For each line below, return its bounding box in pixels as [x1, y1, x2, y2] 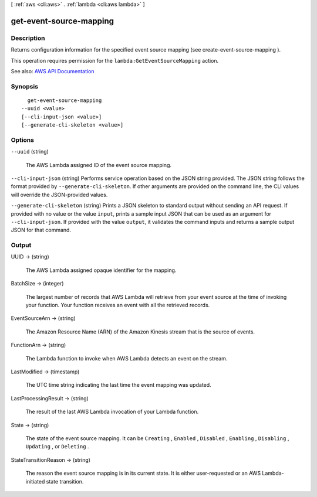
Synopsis [11, 82, 38, 90]
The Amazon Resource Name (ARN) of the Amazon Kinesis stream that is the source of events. [25, 328, 255, 335]
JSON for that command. [11, 226, 72, 234]
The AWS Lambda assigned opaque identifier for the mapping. [25, 267, 177, 274]
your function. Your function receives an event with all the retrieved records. [25, 302, 210, 309]
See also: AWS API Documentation [11, 67, 95, 74]
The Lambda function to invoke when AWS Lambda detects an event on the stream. [25, 355, 228, 362]
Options [11, 135, 35, 144]
